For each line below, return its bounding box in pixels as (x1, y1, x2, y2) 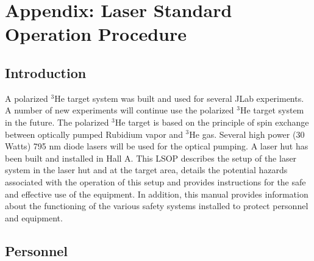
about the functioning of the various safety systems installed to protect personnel (5, 199, 309, 212)
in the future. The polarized (5, 115, 109, 128)
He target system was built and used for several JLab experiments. (54, 91, 304, 104)
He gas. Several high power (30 (189, 127, 305, 140)
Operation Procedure (5, 21, 187, 46)
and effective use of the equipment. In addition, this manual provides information (5, 187, 309, 200)
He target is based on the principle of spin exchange (115, 115, 309, 128)
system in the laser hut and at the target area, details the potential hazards (5, 163, 288, 176)
